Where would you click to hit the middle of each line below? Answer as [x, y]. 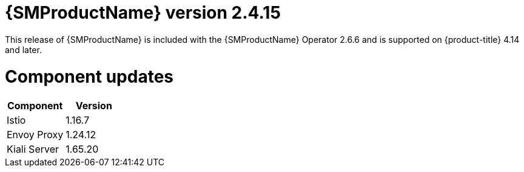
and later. [23, 49]
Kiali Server [33, 149]
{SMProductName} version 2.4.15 [143, 13]
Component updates [89, 76]
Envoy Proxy [35, 135]
